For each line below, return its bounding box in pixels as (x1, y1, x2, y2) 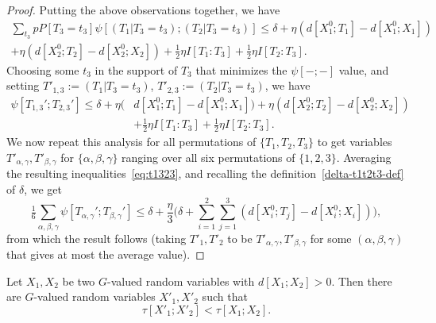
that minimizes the (195, 61, 287, 78)
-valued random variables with (107, 272, 255, 289)
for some (310, 229, 352, 246)
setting (6, 77, 40, 94)
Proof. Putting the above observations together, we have (6, 2, 280, 17)
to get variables (317, 133, 392, 150)
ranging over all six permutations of (122, 148, 295, 165)
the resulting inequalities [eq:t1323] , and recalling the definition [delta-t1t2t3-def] (6, 165, 404, 182)
